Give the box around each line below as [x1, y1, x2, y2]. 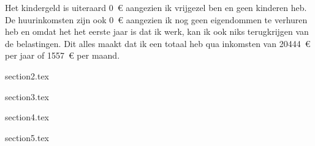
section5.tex [5, 131, 50, 144]
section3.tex [5, 90, 50, 103]
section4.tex [5, 111, 50, 123]
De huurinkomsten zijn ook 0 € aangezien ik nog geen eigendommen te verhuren [5, 13, 308, 26]
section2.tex [5, 69, 50, 82]
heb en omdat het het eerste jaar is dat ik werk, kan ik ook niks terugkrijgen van [5, 25, 309, 38]
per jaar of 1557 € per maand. [5, 49, 120, 62]
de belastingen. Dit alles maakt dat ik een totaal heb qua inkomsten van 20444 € [5, 37, 311, 49]
